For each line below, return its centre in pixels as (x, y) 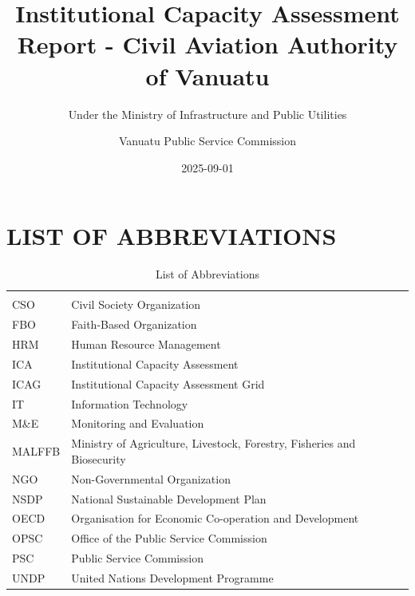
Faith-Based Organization (134, 324)
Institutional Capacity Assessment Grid (168, 383)
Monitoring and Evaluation (138, 423)
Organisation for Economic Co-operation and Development (215, 518)
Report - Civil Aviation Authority (207, 44)
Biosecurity (99, 458)
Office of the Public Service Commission (169, 538)
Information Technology (130, 403)
